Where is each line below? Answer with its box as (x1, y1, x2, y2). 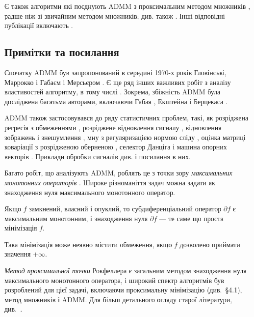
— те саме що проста (159, 213, 224, 223)
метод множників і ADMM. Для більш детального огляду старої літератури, (4, 294, 232, 304)
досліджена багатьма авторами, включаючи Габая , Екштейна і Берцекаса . (4, 96, 228, 106)
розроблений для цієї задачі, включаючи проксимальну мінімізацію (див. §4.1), (4, 285, 242, 295)
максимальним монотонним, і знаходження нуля (4, 213, 148, 223)
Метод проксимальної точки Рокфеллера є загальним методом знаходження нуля (4, 265, 247, 276)
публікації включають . (4, 20, 73, 30)
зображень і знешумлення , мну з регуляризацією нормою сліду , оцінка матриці (4, 132, 246, 142)
